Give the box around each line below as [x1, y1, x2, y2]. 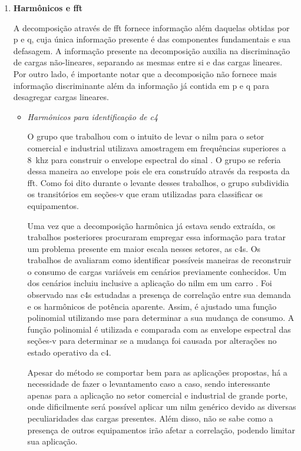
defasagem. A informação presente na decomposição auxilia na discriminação [13, 44, 290, 57]
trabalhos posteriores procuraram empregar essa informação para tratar [27, 231, 286, 243]
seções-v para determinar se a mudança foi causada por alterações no [27, 334, 277, 347]
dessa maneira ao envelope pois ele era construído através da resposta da [27, 165, 290, 177]
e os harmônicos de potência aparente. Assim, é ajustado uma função [27, 300, 277, 312]
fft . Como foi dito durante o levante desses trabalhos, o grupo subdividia [27, 176, 289, 188]
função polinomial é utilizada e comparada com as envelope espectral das [27, 323, 291, 335]
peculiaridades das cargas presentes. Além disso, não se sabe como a [27, 412, 273, 424]
